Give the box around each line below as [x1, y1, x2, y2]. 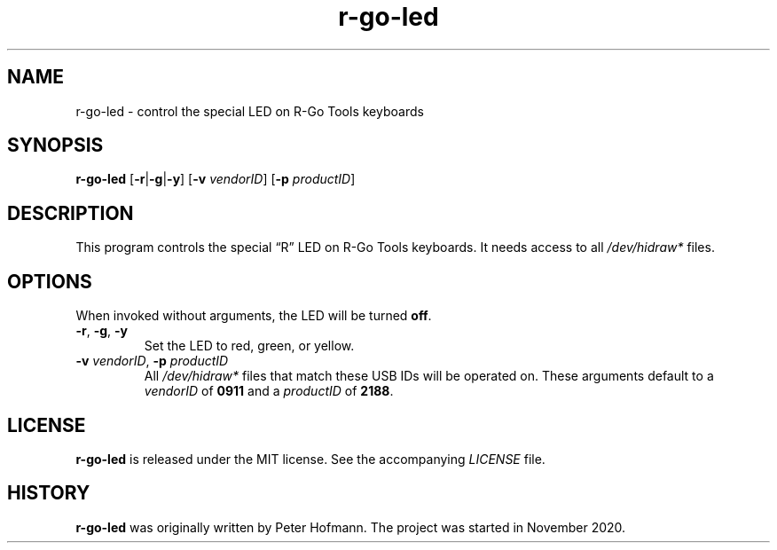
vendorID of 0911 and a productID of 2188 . [144, 383, 394, 399]
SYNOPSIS [7, 134, 104, 157]
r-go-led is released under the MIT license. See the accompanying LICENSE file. [75, 451, 545, 467]
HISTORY [7, 482, 90, 505]
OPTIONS [7, 270, 92, 293]
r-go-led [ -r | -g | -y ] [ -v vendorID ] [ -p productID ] [75, 171, 356, 187]
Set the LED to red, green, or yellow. [144, 338, 355, 354]
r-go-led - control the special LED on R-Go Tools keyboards [75, 103, 424, 119]
